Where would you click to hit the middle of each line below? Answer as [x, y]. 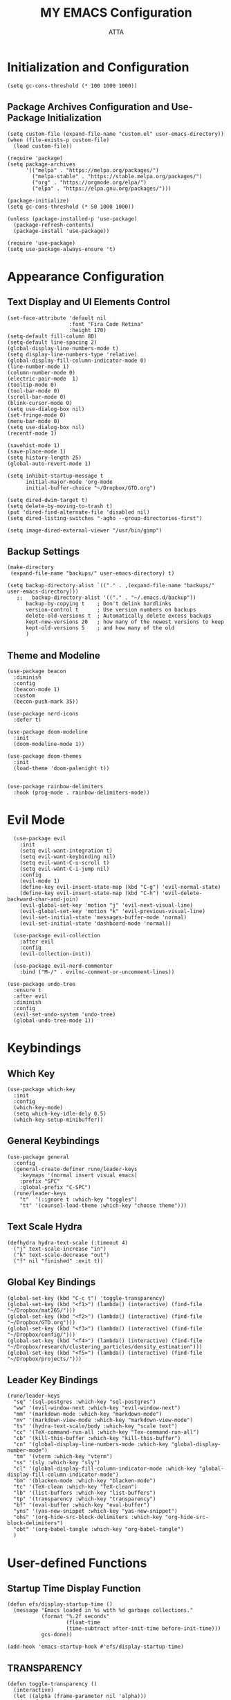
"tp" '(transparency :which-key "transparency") [85, 1499]
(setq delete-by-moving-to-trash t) [60, 506]
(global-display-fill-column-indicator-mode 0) [77, 361]
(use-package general [38, 1157]
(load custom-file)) [43, 146]
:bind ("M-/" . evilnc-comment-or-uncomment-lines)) [97, 972]
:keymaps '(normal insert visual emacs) [78, 1175]
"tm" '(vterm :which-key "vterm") [63, 1457]
